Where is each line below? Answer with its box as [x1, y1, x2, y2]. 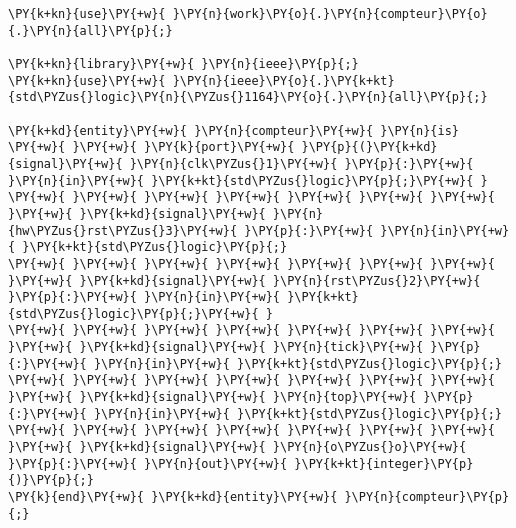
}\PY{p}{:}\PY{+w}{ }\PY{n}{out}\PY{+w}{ [8, 456, 288, 471]
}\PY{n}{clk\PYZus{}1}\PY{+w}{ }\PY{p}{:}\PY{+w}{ [129, 156, 474, 171]
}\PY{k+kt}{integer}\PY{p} [294, 456, 474, 471]
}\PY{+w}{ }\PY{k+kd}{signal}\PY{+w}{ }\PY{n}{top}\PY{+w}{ [8, 390, 417, 405]
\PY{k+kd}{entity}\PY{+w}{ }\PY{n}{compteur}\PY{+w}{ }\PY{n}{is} [8, 123, 460, 138]
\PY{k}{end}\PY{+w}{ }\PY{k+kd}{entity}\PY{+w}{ [8, 490, 338, 505]
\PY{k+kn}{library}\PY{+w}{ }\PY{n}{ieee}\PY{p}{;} [8, 56, 359, 71]
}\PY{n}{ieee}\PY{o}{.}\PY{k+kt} [172, 73, 395, 88]
